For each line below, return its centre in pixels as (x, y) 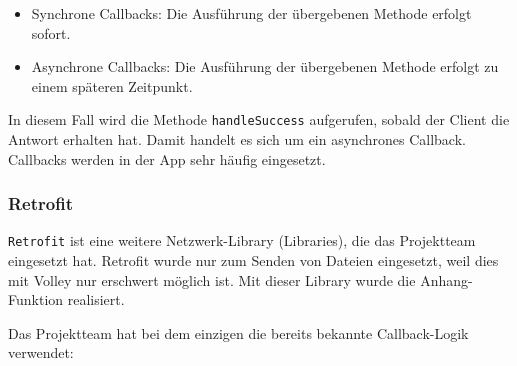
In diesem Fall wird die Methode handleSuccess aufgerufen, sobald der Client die (259, 119)
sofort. (51, 32)
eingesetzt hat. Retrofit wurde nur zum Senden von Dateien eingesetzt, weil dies (253, 260)
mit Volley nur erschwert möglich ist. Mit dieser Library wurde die (212, 279)
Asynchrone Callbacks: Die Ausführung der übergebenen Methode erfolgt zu (265, 66)
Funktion (36, 299)
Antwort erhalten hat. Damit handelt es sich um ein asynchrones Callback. (237, 139)
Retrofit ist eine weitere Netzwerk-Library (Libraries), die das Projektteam (242, 240)
